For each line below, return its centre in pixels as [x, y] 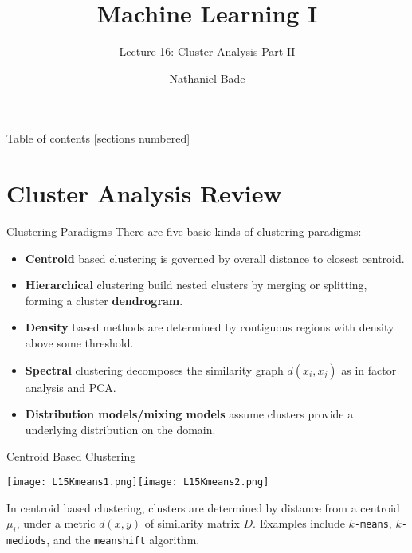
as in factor [369, 369]
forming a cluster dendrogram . [104, 300]
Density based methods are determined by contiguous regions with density [210, 327]
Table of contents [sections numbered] [98, 138]
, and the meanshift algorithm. [123, 540]
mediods [27, 541]
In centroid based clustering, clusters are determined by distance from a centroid [203, 507]
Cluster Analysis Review [144, 193]
